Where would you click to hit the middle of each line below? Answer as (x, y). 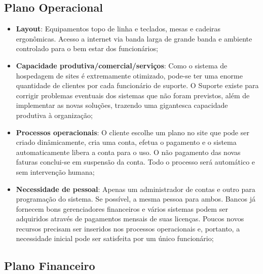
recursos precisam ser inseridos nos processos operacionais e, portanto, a (128, 228)
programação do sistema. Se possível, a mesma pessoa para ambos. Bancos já (136, 199)
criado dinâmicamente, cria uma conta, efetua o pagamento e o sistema (126, 142)
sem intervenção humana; (55, 171)
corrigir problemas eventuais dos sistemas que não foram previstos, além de (133, 95)
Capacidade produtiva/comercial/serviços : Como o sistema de (122, 65)
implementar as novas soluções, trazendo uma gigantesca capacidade (122, 105)
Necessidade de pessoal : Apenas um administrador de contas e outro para (136, 189)
